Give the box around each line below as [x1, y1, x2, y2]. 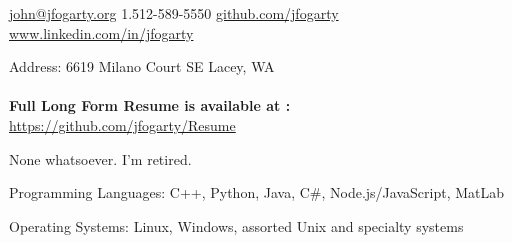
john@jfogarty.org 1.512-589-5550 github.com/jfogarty [9, 3, 339, 23]
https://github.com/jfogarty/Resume [9, 114, 236, 135]
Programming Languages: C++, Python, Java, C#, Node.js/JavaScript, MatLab [9, 182, 505, 203]
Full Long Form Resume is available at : [9, 95, 291, 116]
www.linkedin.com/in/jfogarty [9, 22, 194, 43]
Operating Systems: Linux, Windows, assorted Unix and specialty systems [9, 215, 464, 236]
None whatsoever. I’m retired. [9, 148, 192, 169]
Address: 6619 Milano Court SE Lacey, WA [9, 56, 275, 77]
